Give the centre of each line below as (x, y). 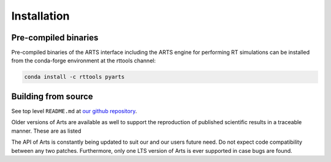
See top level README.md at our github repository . (74, 111)
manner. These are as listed (46, 131)
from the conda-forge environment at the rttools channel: (84, 61)
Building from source (52, 96)
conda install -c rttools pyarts (74, 77)
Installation (40, 16)
